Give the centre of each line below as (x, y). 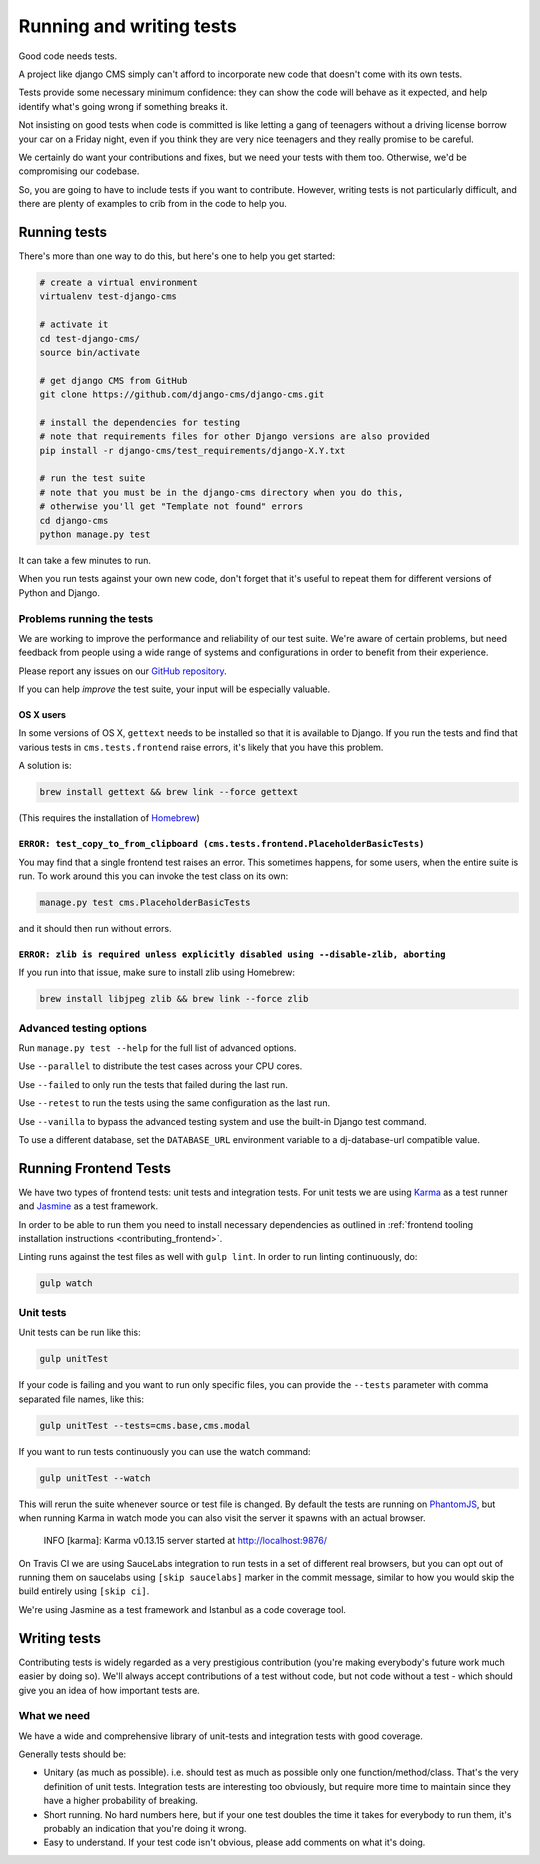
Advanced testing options (82, 1028)
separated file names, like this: (81, 1399)
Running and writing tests (127, 26)
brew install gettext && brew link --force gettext (169, 792)
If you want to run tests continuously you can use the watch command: (164, 1451)
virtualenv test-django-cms (108, 296)
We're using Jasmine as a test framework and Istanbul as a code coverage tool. (182, 1609)
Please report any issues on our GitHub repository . (122, 671)
